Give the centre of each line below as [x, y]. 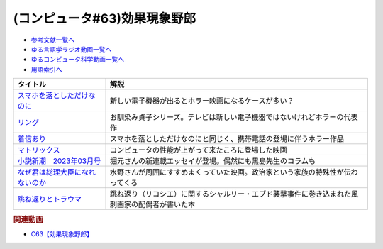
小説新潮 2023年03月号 [59, 161]
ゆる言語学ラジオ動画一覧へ [71, 49]
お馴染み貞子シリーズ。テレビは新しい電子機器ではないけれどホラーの [227, 117]
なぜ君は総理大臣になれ [56, 172]
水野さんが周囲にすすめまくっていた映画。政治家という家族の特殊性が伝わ [234, 172]
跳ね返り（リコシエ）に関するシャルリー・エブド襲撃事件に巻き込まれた [231, 194]
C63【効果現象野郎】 [62, 233]
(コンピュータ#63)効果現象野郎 [105, 18]
